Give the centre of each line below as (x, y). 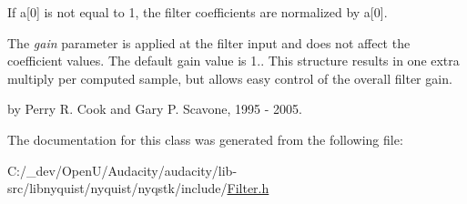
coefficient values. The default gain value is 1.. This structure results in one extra (233, 61)
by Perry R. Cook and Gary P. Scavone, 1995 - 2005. (155, 109)
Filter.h (248, 188)
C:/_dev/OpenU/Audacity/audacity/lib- (122, 170)
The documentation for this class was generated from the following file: (205, 139)
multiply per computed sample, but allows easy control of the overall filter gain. (230, 78)
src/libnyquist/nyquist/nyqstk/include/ (117, 188)
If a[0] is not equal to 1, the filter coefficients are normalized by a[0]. (198, 12)
